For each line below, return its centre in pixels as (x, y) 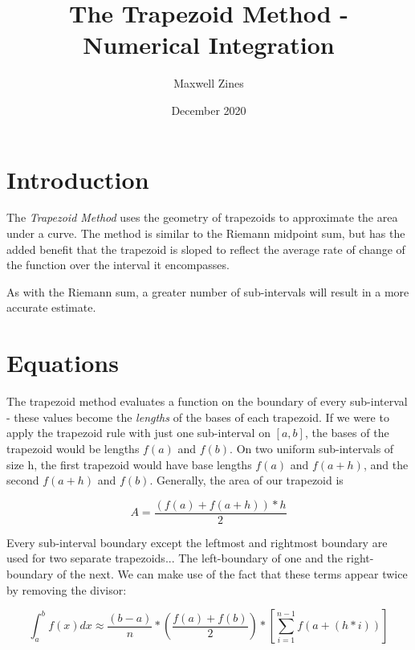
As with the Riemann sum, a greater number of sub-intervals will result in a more (208, 291)
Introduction (78, 179)
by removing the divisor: (67, 589)
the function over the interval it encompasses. (118, 265)
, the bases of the (347, 433)
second (23, 480)
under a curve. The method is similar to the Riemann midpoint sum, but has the (206, 233)
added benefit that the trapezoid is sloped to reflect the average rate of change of (206, 249)
